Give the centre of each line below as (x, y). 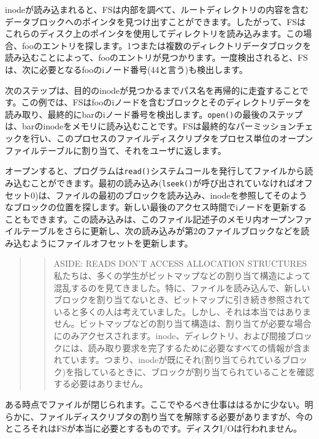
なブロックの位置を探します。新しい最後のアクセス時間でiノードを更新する (156, 207)
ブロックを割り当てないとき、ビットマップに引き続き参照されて (182, 300)
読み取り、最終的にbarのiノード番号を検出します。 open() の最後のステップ (154, 114)
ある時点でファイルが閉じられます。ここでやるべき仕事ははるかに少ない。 (155, 404)
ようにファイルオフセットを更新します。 (112, 242)
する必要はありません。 (101, 384)
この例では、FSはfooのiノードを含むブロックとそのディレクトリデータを (166, 102)
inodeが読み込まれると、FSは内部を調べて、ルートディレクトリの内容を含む (157, 9)
